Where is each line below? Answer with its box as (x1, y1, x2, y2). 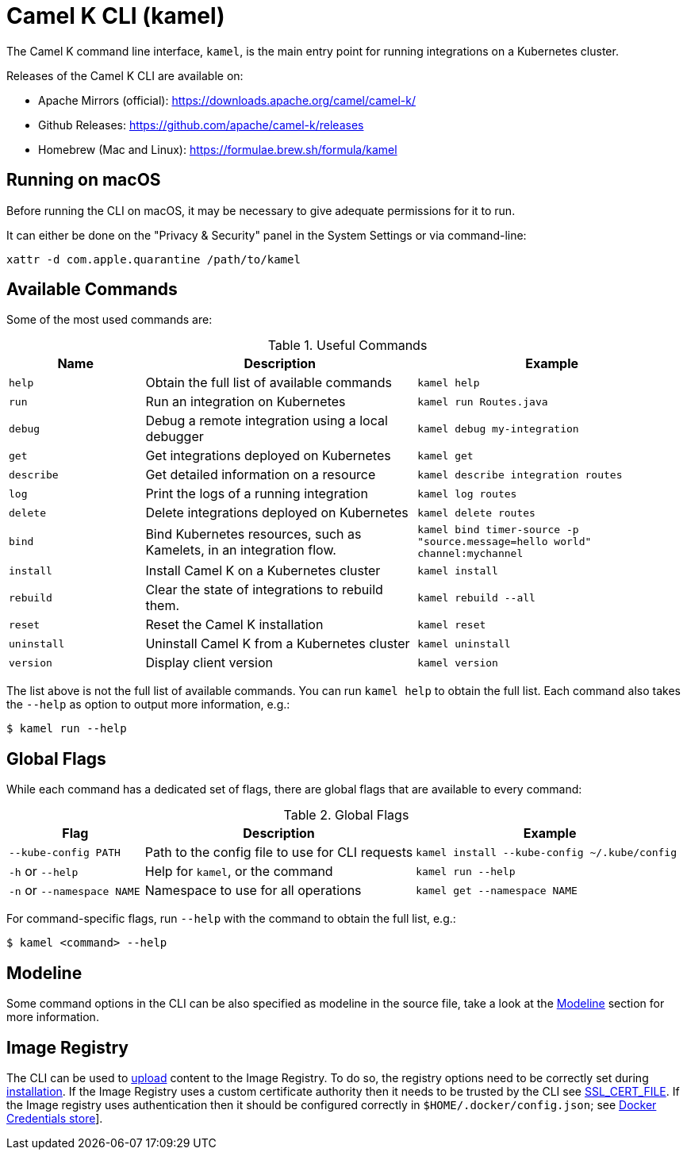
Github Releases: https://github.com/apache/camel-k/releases (38, 117, 364, 132)
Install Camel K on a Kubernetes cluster (145, 563, 381, 579)
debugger (145, 428, 204, 445)
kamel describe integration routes (417, 468, 623, 481)
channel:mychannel (417, 547, 524, 560)
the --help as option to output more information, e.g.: (6, 697, 290, 712)
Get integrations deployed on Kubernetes (145, 447, 391, 464)
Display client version (145, 655, 273, 671)
